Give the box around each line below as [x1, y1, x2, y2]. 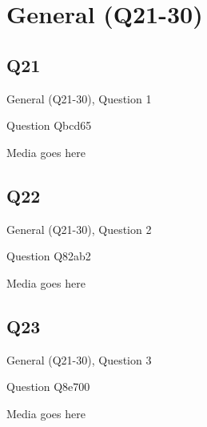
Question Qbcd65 [6, 117, 92, 134]
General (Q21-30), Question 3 [6, 351, 152, 368]
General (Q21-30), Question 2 [6, 220, 152, 237]
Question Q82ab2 [6, 248, 91, 264]
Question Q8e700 [6, 378, 90, 395]
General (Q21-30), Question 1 [6, 90, 152, 107]
